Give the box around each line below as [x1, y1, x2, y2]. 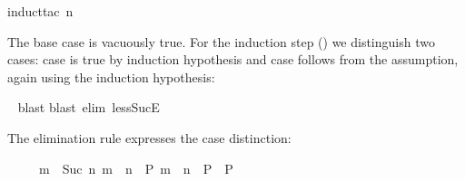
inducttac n [7, 2, 74, 20]
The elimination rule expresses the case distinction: [7, 128, 292, 147]
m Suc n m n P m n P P [38, 158, 233, 177]
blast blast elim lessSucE [17, 98, 160, 117]
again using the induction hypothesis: [7, 67, 215, 86]
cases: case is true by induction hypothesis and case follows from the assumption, [7, 50, 459, 69]
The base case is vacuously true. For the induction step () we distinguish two [7, 32, 435, 51]
